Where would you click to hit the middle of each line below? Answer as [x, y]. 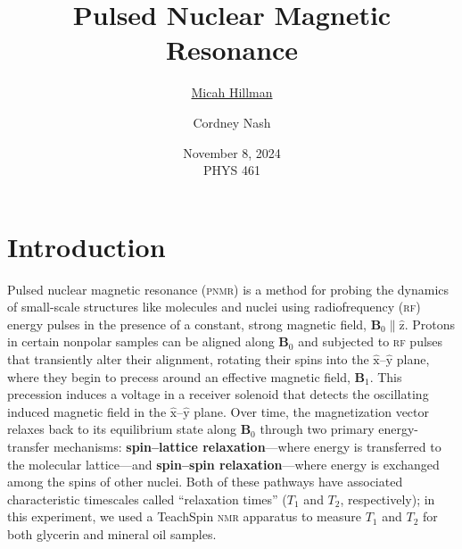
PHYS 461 [232, 170]
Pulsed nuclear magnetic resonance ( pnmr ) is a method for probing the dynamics [228, 289]
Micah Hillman [232, 92]
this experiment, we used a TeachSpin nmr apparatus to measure [185, 516]
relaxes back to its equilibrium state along [122, 429]
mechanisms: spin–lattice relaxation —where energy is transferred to [247, 446]
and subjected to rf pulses [371, 341]
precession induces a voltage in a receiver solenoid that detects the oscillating [218, 394]
